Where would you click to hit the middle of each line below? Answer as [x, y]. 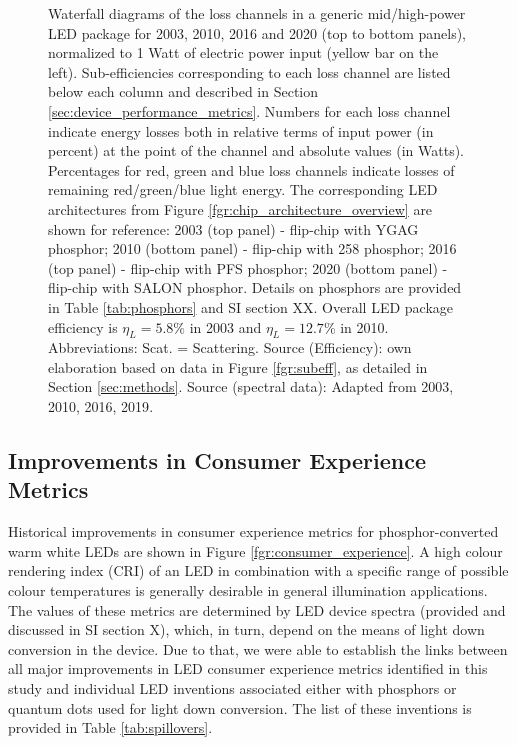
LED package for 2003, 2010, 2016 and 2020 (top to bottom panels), [257, 32]
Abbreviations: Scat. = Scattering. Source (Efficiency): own [230, 347]
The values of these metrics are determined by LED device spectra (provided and [257, 609]
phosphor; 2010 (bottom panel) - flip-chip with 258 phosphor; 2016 [252, 248]
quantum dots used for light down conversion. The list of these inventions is [240, 707]
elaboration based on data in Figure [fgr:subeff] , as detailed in [238, 366]
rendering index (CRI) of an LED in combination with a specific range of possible [258, 570]
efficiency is [83, 326]
